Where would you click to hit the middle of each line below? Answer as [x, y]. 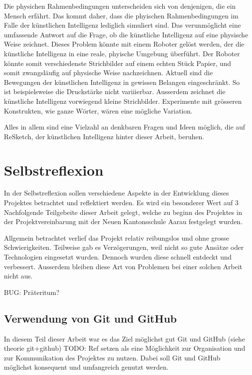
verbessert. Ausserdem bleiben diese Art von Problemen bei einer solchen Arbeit [123, 266]
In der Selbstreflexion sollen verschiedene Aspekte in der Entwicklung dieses [117, 193]
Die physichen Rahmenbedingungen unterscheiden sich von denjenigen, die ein [120, 6]
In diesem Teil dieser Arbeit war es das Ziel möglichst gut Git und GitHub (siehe [125, 338]
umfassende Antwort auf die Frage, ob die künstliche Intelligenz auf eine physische [126, 34]
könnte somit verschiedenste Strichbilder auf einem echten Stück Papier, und [118, 63]
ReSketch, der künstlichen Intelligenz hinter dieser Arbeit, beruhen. [104, 136]
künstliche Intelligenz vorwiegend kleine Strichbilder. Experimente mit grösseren [123, 101]
